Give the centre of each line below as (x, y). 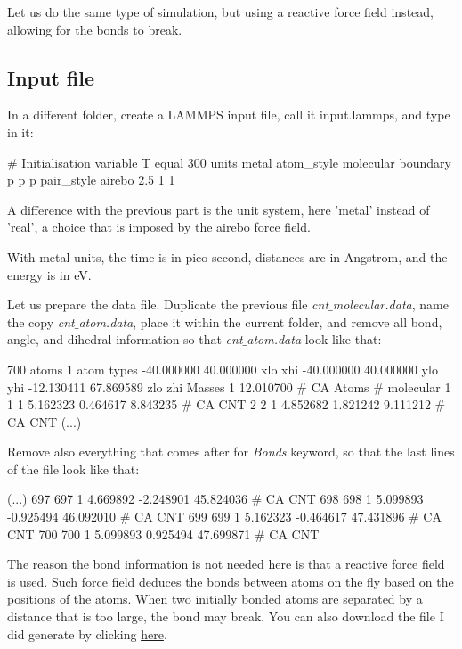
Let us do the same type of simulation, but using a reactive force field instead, (220, 12)
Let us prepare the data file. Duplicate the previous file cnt (168, 304)
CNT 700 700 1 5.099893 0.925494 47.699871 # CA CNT (163, 534)
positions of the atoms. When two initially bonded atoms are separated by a (215, 599)
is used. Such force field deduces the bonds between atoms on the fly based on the (231, 581)
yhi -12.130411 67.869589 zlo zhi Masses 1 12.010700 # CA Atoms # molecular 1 (229, 386)
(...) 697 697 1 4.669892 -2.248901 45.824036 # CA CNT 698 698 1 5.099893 (215, 499)
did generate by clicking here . (87, 633)
